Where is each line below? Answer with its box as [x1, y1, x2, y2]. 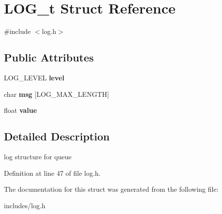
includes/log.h [4, 200, 46, 210]
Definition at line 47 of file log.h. [4, 168, 101, 178]
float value [4, 105, 37, 115]
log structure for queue [4, 151, 72, 161]
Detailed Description [4, 129, 110, 144]
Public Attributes [4, 50, 94, 65]
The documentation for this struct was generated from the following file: [4, 184, 219, 194]
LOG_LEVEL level [4, 72, 64, 82]
